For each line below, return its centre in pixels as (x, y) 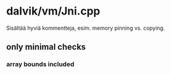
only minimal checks (46, 47)
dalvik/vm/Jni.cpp (53, 11)
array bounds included (40, 64)
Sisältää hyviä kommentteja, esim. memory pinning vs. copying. (85, 28)
